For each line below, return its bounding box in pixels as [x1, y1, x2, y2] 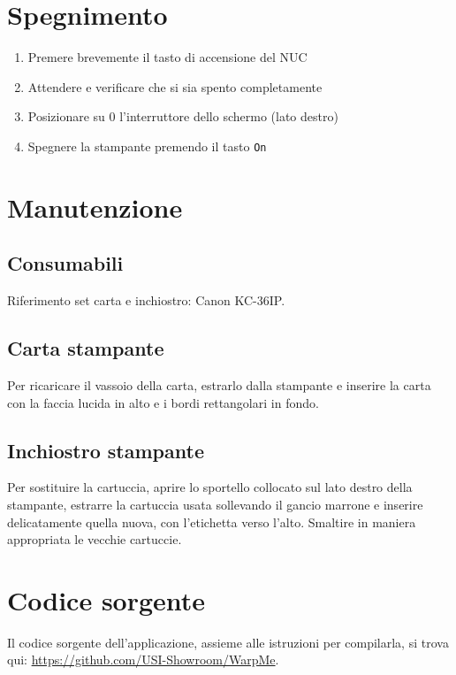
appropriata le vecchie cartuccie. [7, 530, 182, 548]
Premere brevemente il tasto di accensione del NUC [27, 48, 308, 66]
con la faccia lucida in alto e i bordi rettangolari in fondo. [7, 393, 319, 411]
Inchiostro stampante [7, 436, 204, 464]
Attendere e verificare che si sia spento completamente [27, 77, 323, 96]
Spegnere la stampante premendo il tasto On [27, 136, 267, 155]
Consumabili [7, 249, 124, 277]
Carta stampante [7, 334, 164, 362]
